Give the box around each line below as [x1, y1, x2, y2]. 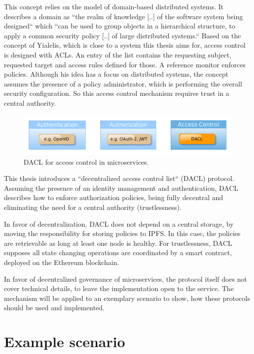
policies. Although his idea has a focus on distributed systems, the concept [4, 69, 228, 79]
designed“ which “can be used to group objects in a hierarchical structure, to [4, 21, 235, 31]
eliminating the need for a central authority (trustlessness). [4, 202, 182, 212]
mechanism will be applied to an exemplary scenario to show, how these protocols [4, 293, 250, 303]
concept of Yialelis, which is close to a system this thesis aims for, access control [4, 40, 246, 50]
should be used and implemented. [4, 302, 105, 313]
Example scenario [4, 331, 125, 352]
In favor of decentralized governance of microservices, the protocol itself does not [4, 273, 247, 284]
